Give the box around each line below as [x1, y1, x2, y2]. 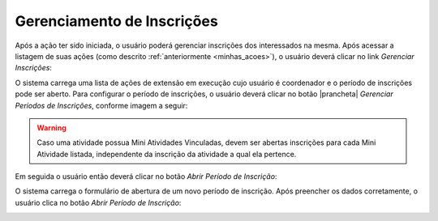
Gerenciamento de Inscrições [15, 12, 218, 30]
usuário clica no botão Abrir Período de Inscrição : [15, 198, 182, 207]
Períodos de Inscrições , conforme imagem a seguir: [15, 100, 188, 110]
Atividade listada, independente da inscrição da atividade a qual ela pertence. [36, 149, 297, 159]
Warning [36, 122, 67, 133]
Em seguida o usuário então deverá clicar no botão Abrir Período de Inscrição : [15, 172, 277, 181]
